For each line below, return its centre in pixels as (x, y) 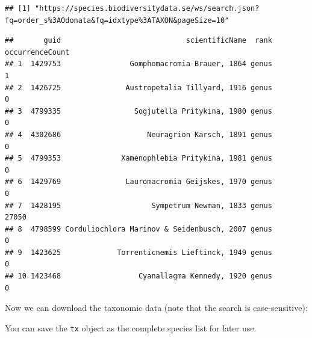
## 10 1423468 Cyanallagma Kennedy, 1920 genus (139, 276)
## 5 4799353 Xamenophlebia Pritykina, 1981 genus (139, 158)
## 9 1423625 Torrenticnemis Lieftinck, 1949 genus (139, 252)
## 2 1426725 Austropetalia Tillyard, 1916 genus (139, 88)
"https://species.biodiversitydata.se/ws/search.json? (147, 8)
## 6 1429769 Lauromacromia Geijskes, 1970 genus (139, 182)
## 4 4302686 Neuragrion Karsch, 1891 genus (139, 134)
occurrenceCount (37, 52)
